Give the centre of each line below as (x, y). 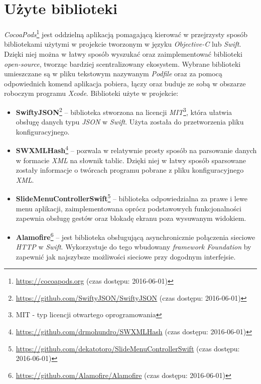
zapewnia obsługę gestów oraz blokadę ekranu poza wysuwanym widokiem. (131, 218)
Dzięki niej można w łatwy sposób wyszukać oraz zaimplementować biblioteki (123, 53)
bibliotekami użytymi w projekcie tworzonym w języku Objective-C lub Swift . (123, 44)
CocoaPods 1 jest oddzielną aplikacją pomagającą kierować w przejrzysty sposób (126, 33)
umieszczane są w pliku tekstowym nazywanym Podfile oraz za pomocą (113, 74)
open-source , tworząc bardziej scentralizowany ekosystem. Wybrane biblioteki (122, 63)
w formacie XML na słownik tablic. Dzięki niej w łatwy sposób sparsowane (131, 160)
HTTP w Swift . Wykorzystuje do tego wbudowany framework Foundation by (134, 247)
